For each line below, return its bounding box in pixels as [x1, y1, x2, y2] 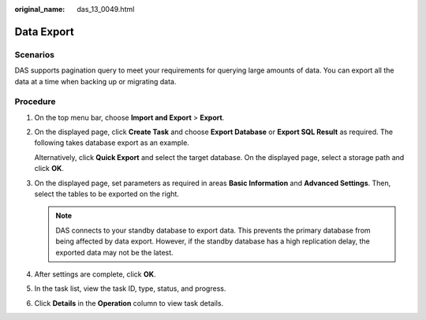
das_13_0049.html [77, 5, 135, 13]
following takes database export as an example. [34, 138, 189, 147]
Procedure [14, 96, 56, 107]
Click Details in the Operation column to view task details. [34, 298, 224, 307]
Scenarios [14, 49, 55, 60]
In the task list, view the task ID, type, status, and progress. [34, 284, 226, 293]
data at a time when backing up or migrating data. [14, 76, 177, 86]
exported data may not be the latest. [55, 247, 174, 257]
